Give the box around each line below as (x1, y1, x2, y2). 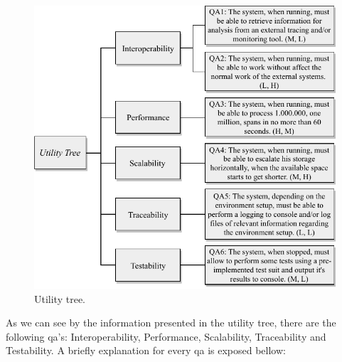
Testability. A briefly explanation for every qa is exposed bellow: (6, 343, 286, 358)
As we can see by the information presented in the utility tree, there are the (6, 315, 336, 330)
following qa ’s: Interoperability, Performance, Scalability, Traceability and (6, 329, 326, 344)
